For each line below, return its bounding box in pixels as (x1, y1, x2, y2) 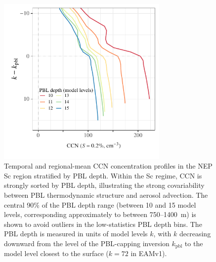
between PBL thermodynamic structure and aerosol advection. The (4, 190, 208, 200)
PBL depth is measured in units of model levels (4, 228, 148, 239)
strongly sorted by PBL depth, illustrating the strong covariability (4, 180, 205, 190)
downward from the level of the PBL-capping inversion (4, 238, 170, 249)
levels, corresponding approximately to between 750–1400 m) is (4, 209, 196, 219)
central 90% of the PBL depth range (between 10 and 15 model (4, 199, 196, 210)
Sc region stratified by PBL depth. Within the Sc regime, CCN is (4, 170, 202, 180)
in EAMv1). (130, 248, 167, 259)
